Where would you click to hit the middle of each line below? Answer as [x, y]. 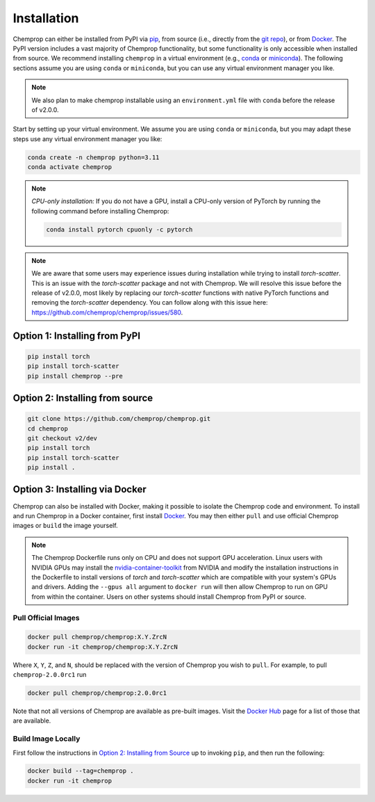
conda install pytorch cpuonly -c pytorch [119, 229]
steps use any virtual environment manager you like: [87, 138]
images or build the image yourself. [65, 526]
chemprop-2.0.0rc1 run [50, 674]
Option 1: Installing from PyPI [77, 336]
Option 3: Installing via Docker [80, 489]
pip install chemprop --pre [75, 376]
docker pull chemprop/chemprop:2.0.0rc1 [97, 693]
